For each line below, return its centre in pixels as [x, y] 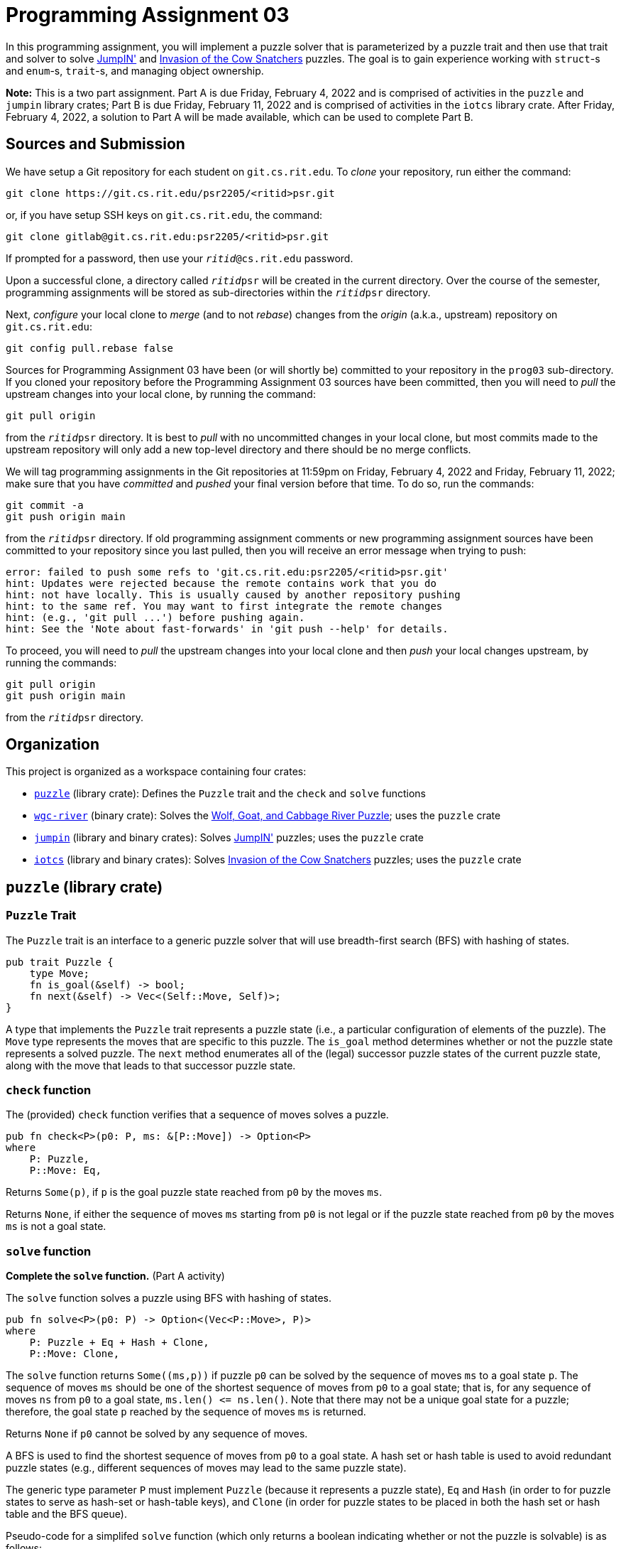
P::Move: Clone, [75, 1354]
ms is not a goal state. [56, 1226]
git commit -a [45, 505]
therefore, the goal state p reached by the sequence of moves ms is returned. [186, 1412]
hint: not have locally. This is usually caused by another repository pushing [233, 594]
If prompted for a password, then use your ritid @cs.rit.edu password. [180, 258]
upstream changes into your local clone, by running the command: [161, 394]
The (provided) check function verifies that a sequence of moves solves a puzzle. [197, 1115]
